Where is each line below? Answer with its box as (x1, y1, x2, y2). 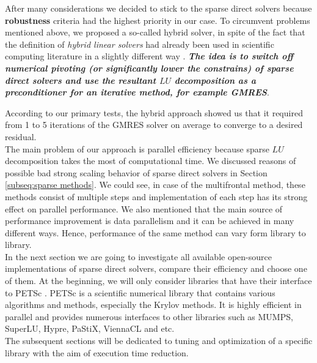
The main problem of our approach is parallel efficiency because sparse (5, 142, 269, 155)
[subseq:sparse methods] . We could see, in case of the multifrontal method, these (5, 178, 305, 191)
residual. (5, 130, 37, 143)
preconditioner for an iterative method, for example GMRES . (5, 86, 269, 99)
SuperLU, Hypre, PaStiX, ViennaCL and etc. (5, 322, 175, 335)
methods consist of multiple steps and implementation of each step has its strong (5, 190, 308, 203)
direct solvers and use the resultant (5, 73, 156, 86)
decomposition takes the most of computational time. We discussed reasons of (5, 154, 296, 167)
